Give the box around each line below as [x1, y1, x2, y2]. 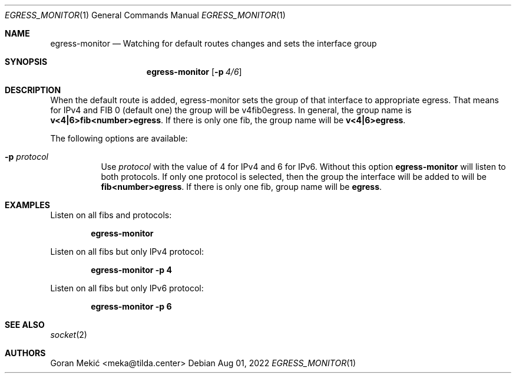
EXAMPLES [5, 200, 50, 210]
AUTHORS [5, 348, 46, 358]
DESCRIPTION [5, 85, 61, 95]
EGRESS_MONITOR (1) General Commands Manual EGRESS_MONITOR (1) [5, 10, 286, 20]
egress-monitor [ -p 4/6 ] [146, 67, 242, 77]
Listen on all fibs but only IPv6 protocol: [50, 283, 204, 293]
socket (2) [50, 330, 87, 340]
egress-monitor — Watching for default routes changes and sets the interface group [50, 38, 377, 48]
